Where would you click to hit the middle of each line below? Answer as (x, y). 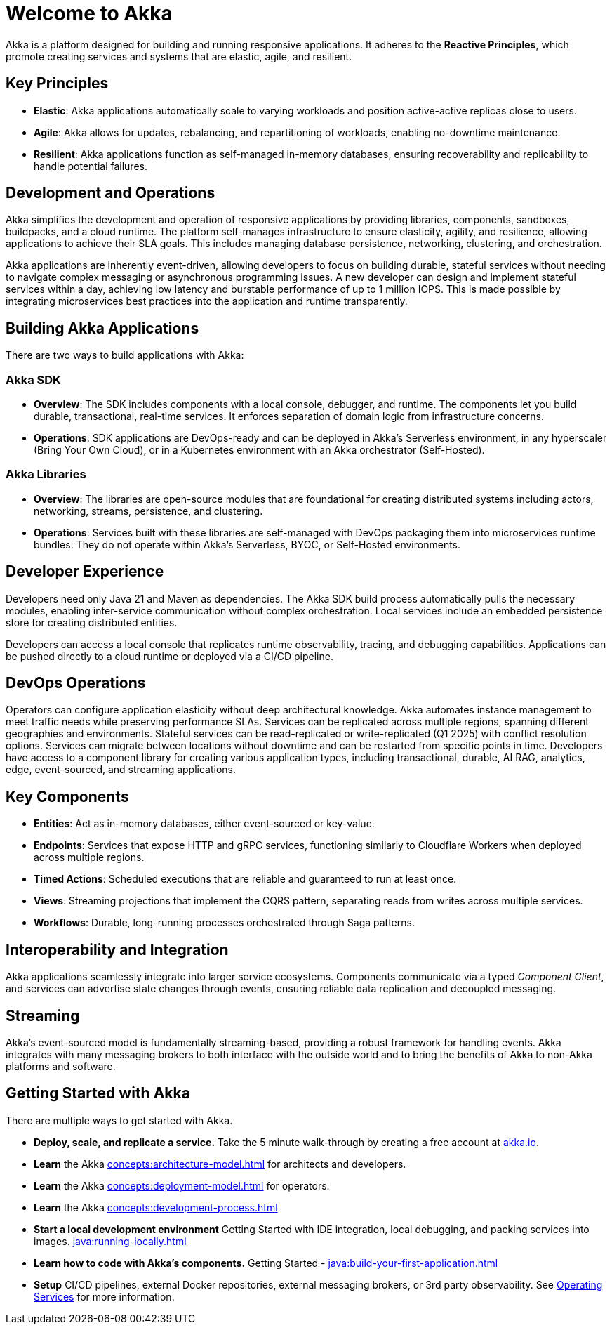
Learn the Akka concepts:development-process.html (156, 1207)
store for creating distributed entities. (92, 622)
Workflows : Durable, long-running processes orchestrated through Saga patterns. (224, 923)
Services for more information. (104, 1296)
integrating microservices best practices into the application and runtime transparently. (207, 301)
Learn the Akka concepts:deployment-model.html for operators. (182, 1185)
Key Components (67, 796)
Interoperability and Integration (117, 949)
